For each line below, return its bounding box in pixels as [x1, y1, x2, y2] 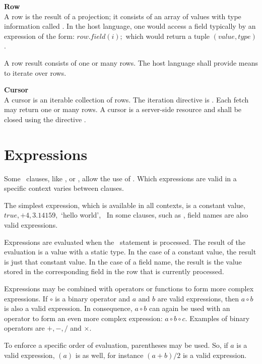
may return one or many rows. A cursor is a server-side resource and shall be [4, 104, 242, 115]
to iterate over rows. [4, 67, 67, 78]
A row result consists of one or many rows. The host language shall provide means [4, 57, 258, 68]
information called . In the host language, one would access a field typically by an [4, 21, 256, 31]
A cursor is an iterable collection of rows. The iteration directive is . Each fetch [4, 94, 249, 105]
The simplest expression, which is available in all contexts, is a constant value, [4, 199, 245, 210]
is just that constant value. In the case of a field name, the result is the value [4, 256, 242, 267]
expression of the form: [4, 30, 75, 41]
